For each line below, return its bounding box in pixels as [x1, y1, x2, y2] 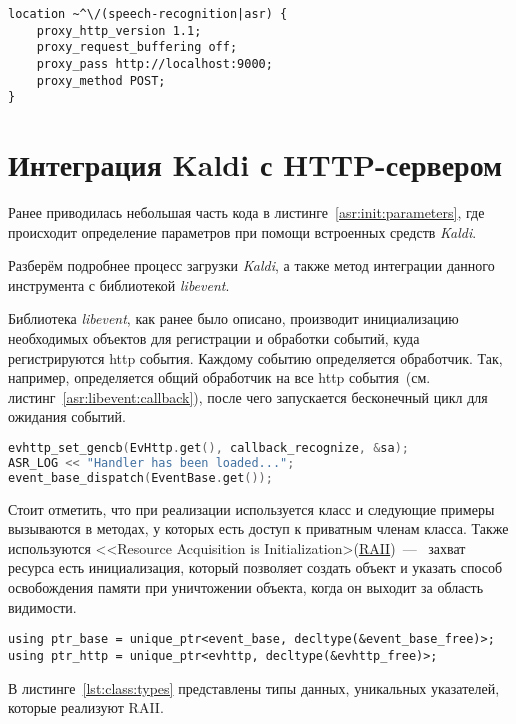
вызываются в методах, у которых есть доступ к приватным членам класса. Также [8, 518, 509, 539]
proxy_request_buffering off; [36, 40, 238, 55]
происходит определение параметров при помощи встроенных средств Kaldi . [8, 221, 477, 242]
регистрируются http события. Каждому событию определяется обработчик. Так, [8, 347, 503, 368]
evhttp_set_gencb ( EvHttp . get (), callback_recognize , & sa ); [8, 441, 410, 455]
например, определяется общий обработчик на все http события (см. [8, 367, 431, 388]
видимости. [8, 596, 77, 617]
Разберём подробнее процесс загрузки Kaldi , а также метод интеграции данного [8, 255, 495, 276]
